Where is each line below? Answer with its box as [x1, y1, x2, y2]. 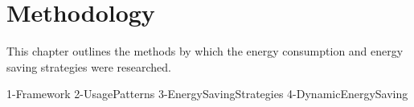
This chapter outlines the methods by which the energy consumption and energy [6, 43, 404, 60]
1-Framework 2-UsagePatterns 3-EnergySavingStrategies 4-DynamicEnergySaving [6, 85, 408, 102]
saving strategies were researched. [6, 58, 171, 75]
